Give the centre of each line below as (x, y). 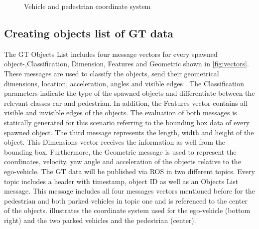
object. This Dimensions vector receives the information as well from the (115, 142)
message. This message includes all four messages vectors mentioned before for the (129, 191)
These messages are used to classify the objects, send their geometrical (112, 73)
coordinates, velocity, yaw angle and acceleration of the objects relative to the (123, 161)
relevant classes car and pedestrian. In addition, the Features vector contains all (126, 103)
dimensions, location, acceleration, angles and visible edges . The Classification (124, 83)
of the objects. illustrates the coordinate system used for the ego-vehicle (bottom (127, 210)
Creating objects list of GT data (89, 33)
